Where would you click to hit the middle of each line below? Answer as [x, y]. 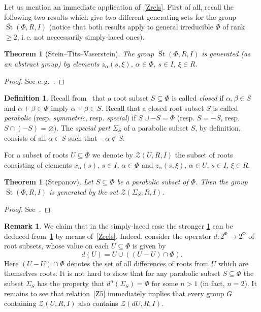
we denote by [112, 155]
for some [165, 283]
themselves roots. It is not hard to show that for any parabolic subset [112, 273]
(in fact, [213, 283]
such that [83, 137]
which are [234, 263]
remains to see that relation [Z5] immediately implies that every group [114, 293]
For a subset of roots [36, 155]
